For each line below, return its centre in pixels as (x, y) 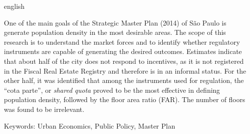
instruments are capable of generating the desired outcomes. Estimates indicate (123, 51)
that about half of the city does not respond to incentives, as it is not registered (124, 61)
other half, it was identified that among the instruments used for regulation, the (124, 80)
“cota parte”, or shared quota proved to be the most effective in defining (112, 90)
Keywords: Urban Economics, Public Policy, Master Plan (90, 125)
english (14, 6)
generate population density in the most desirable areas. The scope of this (115, 32)
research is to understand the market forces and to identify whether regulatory (122, 41)
